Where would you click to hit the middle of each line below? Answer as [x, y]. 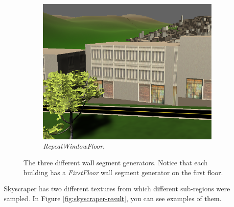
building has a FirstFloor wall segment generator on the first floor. [123, 172]
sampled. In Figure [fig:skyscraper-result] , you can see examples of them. [113, 198]
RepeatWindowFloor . [74, 146]
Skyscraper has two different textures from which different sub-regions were [117, 189]
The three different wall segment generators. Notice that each [116, 162]
